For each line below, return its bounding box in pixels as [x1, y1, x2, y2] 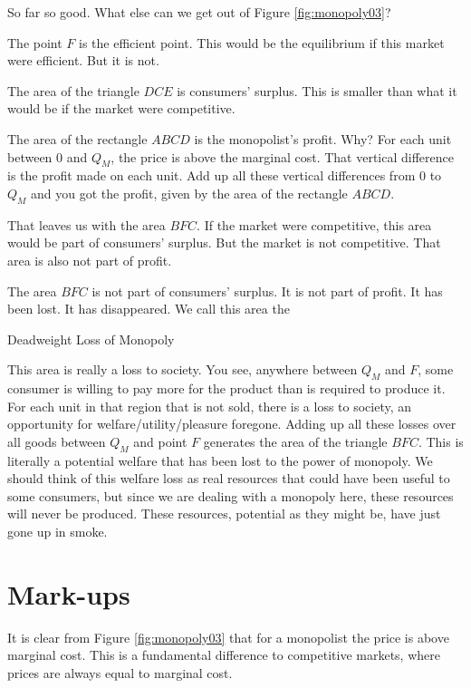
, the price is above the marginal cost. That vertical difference [111, 147, 454, 166]
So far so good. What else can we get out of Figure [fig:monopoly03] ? [7, 3, 391, 21]
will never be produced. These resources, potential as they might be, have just [7, 504, 441, 523]
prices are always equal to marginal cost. [7, 663, 233, 682]
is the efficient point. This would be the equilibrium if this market [79, 33, 445, 52]
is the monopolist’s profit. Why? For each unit [194, 129, 452, 148]
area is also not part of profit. [7, 250, 172, 269]
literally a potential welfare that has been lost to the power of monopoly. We [7, 451, 433, 470]
